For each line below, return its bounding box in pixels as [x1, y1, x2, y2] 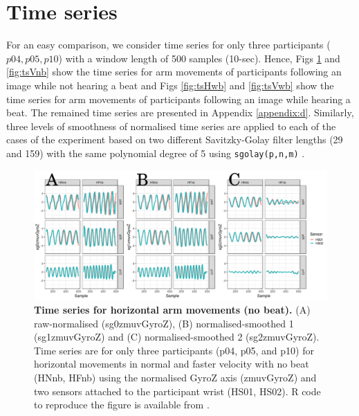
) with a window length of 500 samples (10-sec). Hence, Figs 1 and [58, 51, 340, 65]
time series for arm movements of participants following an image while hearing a [6, 91, 351, 106]
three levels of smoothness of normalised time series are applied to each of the [6, 118, 336, 133]
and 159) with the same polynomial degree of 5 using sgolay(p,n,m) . [6, 145, 305, 160]
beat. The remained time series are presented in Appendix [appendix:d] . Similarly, [6, 105, 354, 120]
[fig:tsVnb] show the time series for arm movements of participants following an [6, 64, 342, 79]
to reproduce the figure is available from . [34, 397, 210, 412]
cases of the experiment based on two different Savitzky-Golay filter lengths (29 [6, 132, 343, 147]
